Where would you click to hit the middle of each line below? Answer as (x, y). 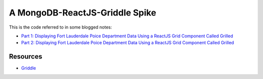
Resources (26, 56)
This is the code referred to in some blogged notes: (60, 27)
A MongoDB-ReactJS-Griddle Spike (83, 13)
